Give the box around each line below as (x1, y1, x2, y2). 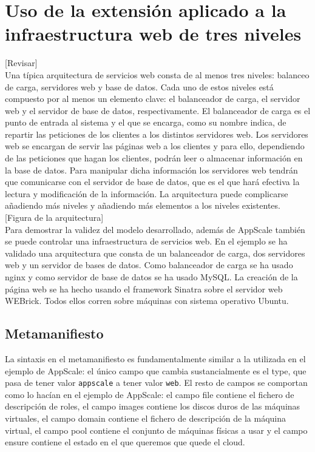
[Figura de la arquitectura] (5, 211, 104, 224)
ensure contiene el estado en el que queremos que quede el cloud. (5, 436, 245, 448)
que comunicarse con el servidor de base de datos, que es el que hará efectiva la (5, 175, 300, 188)
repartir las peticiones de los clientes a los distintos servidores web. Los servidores (5, 127, 308, 140)
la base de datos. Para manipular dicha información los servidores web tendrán (5, 163, 298, 176)
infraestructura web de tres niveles (5, 21, 302, 46)
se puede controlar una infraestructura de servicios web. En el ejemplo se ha (5, 235, 288, 248)
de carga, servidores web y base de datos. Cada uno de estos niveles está (5, 80, 274, 93)
